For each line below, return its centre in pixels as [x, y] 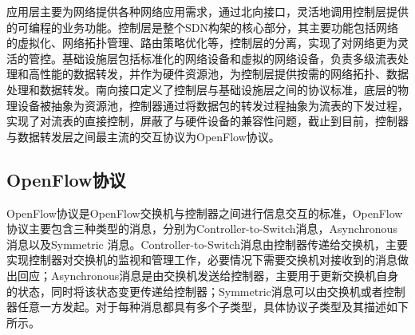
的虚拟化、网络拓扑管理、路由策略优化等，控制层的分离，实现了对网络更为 [202, 43]
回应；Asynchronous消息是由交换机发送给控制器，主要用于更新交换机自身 [208, 275]
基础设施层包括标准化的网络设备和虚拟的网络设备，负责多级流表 [229, 58]
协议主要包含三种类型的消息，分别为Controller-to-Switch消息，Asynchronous [202, 229]
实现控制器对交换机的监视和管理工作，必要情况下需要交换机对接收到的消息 [202, 260]
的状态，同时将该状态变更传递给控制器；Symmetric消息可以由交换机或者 [195, 291]
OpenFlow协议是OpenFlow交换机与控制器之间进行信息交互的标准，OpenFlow [205, 213]
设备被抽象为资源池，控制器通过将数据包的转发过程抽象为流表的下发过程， [213, 105]
